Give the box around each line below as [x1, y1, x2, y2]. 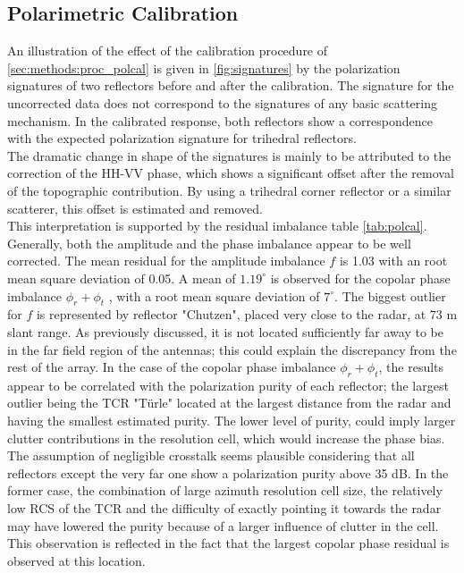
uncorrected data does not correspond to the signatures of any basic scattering [7, 93, 437, 112]
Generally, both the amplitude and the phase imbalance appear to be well [7, 233, 411, 252]
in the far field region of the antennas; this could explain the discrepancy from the [7, 340, 457, 358]
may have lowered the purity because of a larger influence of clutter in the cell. [7, 516, 439, 535]
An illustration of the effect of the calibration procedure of [7, 41, 328, 60]
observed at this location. [7, 551, 146, 569]
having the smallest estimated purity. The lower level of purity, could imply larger [7, 411, 456, 430]
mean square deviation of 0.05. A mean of [7, 268, 236, 287]
